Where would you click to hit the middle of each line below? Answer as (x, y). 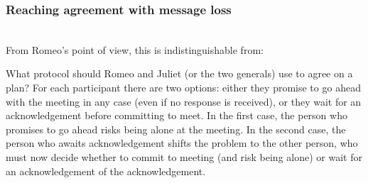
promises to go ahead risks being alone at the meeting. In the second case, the (176, 129)
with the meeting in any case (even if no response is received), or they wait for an (184, 101)
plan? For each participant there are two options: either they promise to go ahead (183, 87)
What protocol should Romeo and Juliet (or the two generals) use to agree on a (179, 73)
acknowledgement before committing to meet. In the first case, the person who (177, 115)
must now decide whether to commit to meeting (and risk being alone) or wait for (184, 156)
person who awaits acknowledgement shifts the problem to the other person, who (182, 143)
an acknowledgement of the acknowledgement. (106, 171)
